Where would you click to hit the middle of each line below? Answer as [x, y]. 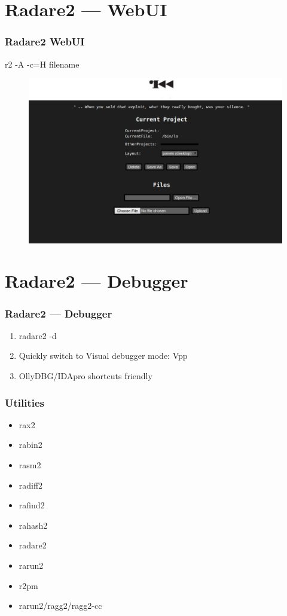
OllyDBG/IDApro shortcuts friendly [86, 376]
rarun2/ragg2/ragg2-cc [60, 606]
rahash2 [33, 525]
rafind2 [32, 505]
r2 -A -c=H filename [42, 64]
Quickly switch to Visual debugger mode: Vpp [103, 356]
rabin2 [30, 445]
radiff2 [31, 485]
